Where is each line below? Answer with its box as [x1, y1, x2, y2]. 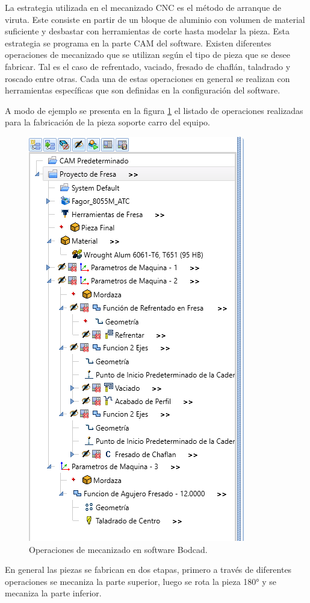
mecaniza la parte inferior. [5, 587, 102, 599]
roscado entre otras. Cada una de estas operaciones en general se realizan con [5, 72, 290, 84]
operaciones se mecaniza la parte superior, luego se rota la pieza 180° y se [5, 575, 277, 587]
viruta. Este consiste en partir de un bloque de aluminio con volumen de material [5, 13, 305, 25]
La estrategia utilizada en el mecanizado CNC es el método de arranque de [5, 1, 281, 13]
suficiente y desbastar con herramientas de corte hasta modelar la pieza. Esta [5, 25, 290, 37]
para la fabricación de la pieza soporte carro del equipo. [5, 116, 210, 128]
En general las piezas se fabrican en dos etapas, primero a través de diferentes [5, 563, 292, 576]
